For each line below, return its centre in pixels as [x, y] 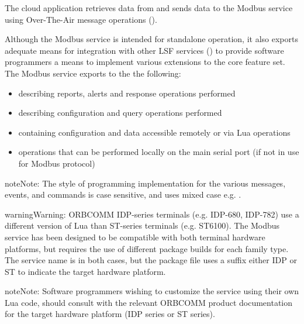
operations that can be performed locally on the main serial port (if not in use [159, 152]
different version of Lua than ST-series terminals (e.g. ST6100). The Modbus [142, 225]
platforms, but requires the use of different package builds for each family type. [147, 248]
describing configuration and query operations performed [120, 113]
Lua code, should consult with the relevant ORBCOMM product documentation [149, 302]
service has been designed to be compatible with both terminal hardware [135, 237]
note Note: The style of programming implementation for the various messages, [145, 183]
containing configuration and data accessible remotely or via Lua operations [154, 132]
